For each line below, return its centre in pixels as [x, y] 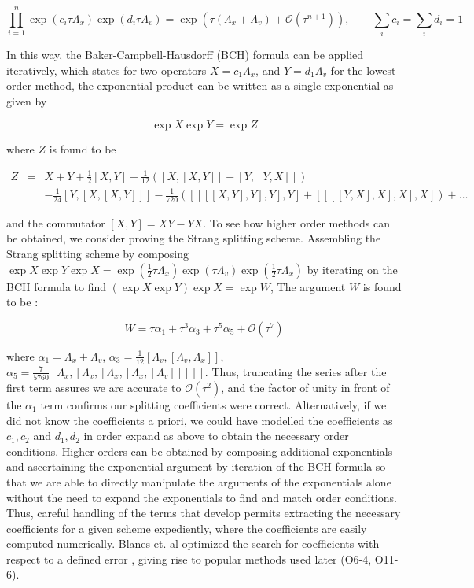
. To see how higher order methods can [297, 222]
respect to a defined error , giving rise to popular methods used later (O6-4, [189, 558]
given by [27, 100]
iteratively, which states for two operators [107, 70]
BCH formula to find [57, 286]
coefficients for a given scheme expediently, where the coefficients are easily [187, 528]
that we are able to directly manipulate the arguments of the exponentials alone [199, 481]
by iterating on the [352, 269]
